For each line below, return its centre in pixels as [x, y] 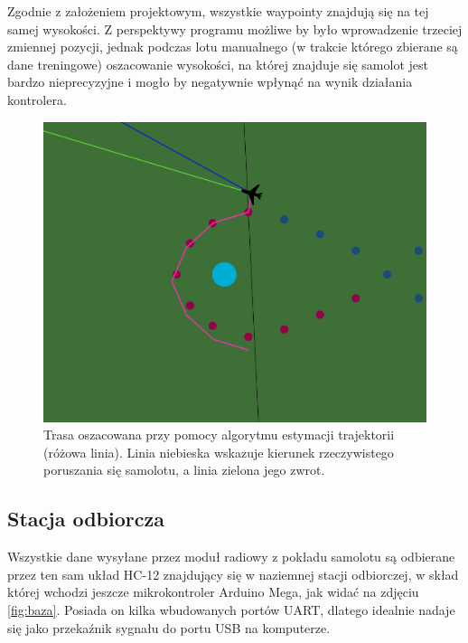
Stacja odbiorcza [86, 519]
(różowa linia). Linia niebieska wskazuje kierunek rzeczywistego [219, 452]
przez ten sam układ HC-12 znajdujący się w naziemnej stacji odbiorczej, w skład [233, 574]
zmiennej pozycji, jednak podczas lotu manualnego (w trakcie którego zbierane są [233, 47]
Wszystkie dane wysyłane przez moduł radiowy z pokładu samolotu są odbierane [231, 557]
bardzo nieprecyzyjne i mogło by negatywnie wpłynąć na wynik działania [210, 82]
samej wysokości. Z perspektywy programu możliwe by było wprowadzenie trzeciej [235, 28]
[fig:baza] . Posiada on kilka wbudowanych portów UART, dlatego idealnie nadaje [231, 610]
